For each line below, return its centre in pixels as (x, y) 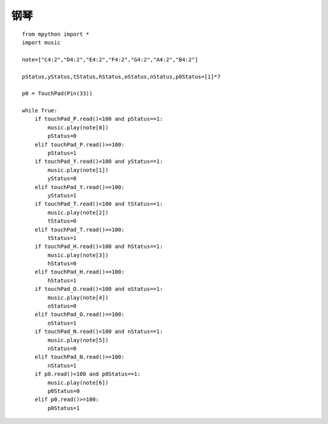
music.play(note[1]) (78, 170)
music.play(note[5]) (78, 340)
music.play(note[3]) (78, 255)
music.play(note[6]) (78, 382)
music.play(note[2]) (78, 212)
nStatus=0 (62, 348)
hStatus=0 (62, 264)
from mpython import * (56, 34)
